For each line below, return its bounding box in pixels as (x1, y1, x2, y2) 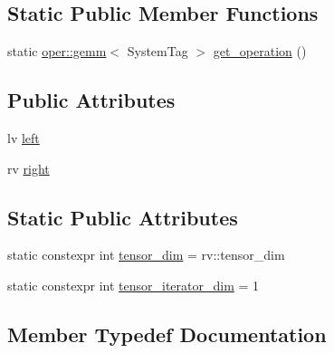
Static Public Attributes (7, 203, 238, 231)
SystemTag (127, 42, 188, 61)
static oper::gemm (7, 42, 107, 61)
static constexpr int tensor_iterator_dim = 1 (7, 275, 260, 294)
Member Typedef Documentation (7, 320, 327, 348)
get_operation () (213, 42, 307, 61)
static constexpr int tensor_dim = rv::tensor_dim (7, 245, 285, 264)
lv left (7, 129, 40, 147)
